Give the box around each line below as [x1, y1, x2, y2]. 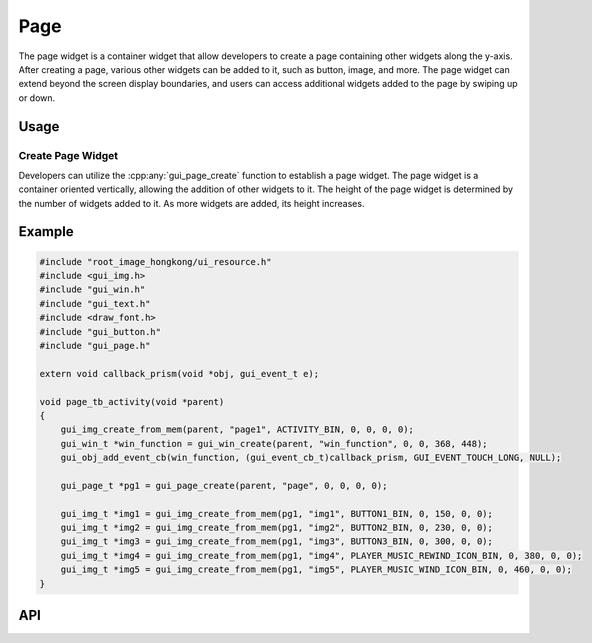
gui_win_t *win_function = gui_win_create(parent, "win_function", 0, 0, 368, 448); [60, 438, 489, 449]
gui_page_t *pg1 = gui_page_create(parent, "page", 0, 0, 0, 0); [60, 480, 388, 491]
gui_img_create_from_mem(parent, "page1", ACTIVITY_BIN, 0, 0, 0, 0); [60, 424, 415, 435]
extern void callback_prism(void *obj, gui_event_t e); [39, 368, 320, 379]
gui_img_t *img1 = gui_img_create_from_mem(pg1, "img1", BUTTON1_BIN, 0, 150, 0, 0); [60, 508, 494, 519]
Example [18, 223, 74, 240]
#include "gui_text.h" [39, 298, 151, 309]
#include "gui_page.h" [39, 340, 151, 351]
